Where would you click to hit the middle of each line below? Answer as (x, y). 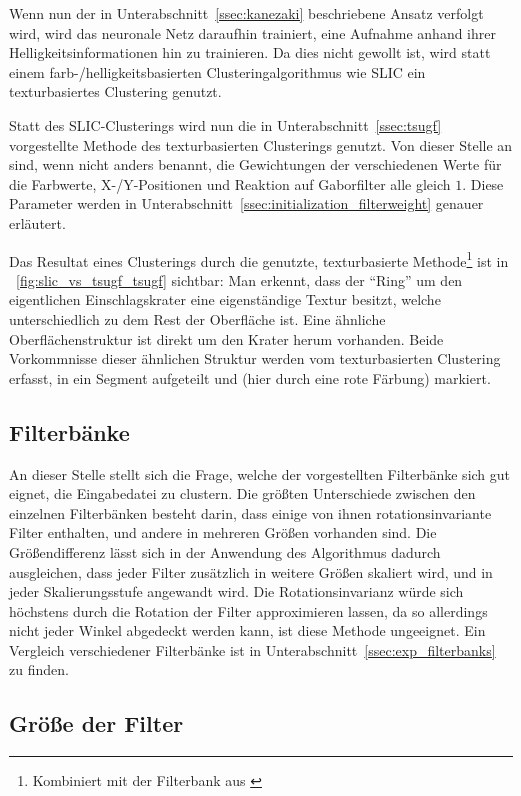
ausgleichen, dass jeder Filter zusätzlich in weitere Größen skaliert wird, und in (251, 571)
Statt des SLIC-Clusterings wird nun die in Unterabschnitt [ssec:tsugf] (225, 124)
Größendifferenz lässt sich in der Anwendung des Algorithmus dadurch (225, 551)
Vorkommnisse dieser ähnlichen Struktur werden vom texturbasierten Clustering (255, 358)
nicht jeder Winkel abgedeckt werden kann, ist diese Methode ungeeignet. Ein (247, 630)
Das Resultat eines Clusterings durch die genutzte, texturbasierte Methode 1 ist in (259, 259)
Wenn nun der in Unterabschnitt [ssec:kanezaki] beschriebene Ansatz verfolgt (246, 13)
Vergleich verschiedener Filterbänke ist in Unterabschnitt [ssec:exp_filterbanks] (252, 649)
